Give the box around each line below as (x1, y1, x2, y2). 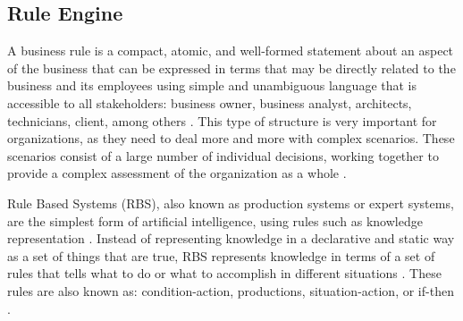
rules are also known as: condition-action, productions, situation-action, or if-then (7, 281, 454, 300)
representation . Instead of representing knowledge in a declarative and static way (7, 229, 455, 248)
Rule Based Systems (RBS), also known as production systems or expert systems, (7, 193, 454, 212)
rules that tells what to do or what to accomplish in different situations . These (7, 264, 442, 283)
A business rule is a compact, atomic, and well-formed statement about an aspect (7, 41, 454, 60)
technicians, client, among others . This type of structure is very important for (7, 111, 437, 130)
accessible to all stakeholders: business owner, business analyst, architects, (7, 93, 412, 112)
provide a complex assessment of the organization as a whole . (7, 164, 347, 182)
